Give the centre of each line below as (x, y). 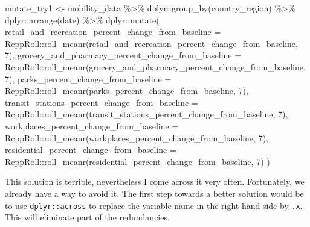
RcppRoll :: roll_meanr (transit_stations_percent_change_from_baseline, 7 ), (147, 114)
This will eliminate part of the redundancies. (87, 217)
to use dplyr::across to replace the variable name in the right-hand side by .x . (154, 205)
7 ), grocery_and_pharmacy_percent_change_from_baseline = (123, 55)
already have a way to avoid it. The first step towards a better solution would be (154, 193)
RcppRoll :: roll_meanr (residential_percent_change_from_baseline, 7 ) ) (137, 161)
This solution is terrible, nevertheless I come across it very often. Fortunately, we (155, 182)
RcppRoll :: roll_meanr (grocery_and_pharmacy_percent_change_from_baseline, (155, 67)
